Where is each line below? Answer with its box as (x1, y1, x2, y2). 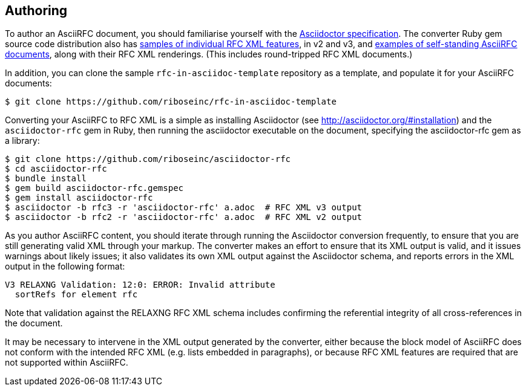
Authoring (5, 3, 68, 18)
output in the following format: (5, 261, 125, 272)
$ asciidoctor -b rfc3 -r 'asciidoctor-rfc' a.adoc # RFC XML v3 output (5, 202, 363, 213)
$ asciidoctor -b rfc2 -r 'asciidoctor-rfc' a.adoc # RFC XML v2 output (5, 212, 363, 222)
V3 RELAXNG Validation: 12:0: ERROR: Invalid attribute (5, 280, 275, 290)
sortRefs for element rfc (15, 289, 138, 300)
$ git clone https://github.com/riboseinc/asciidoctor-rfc (5, 154, 291, 164)
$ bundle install (5, 173, 87, 184)
